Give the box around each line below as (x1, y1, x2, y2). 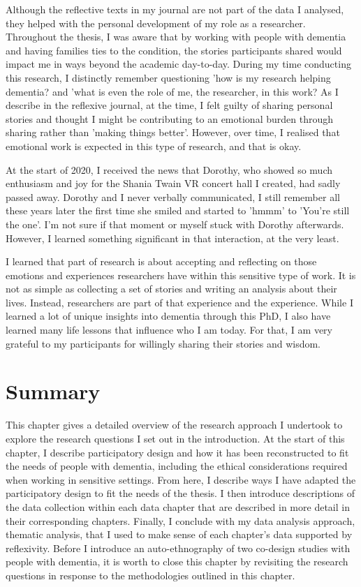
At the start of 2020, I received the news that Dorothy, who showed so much (6, 162, 333, 177)
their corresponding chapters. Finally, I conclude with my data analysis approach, (6, 513, 355, 528)
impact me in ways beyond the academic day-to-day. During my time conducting (6, 57, 351, 71)
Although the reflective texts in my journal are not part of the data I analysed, (6, 2, 344, 16)
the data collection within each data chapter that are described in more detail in (6, 499, 350, 514)
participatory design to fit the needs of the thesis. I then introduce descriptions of (6, 486, 355, 500)
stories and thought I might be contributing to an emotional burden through (6, 111, 333, 126)
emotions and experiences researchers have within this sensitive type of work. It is (6, 267, 356, 282)
